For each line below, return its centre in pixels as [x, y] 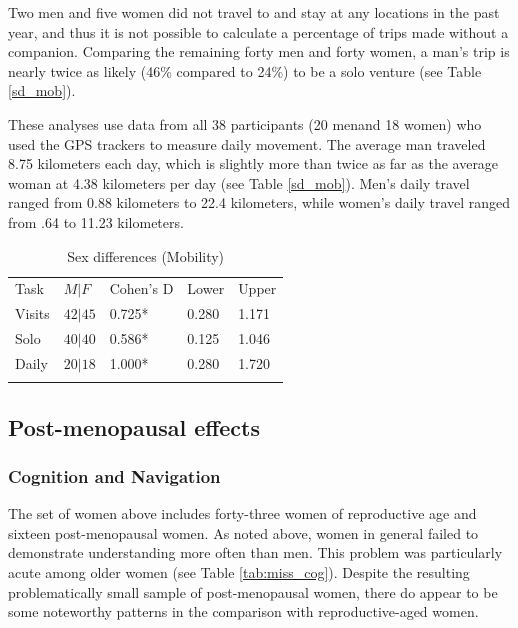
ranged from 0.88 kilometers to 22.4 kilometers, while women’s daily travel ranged [259, 202]
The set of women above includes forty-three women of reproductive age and [242, 513]
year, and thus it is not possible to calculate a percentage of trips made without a [258, 31]
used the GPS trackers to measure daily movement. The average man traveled [247, 143]
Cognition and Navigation [114, 475]
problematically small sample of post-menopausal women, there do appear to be [253, 591]
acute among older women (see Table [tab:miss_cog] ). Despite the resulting [239, 572]
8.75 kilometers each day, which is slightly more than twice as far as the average [253, 163]
